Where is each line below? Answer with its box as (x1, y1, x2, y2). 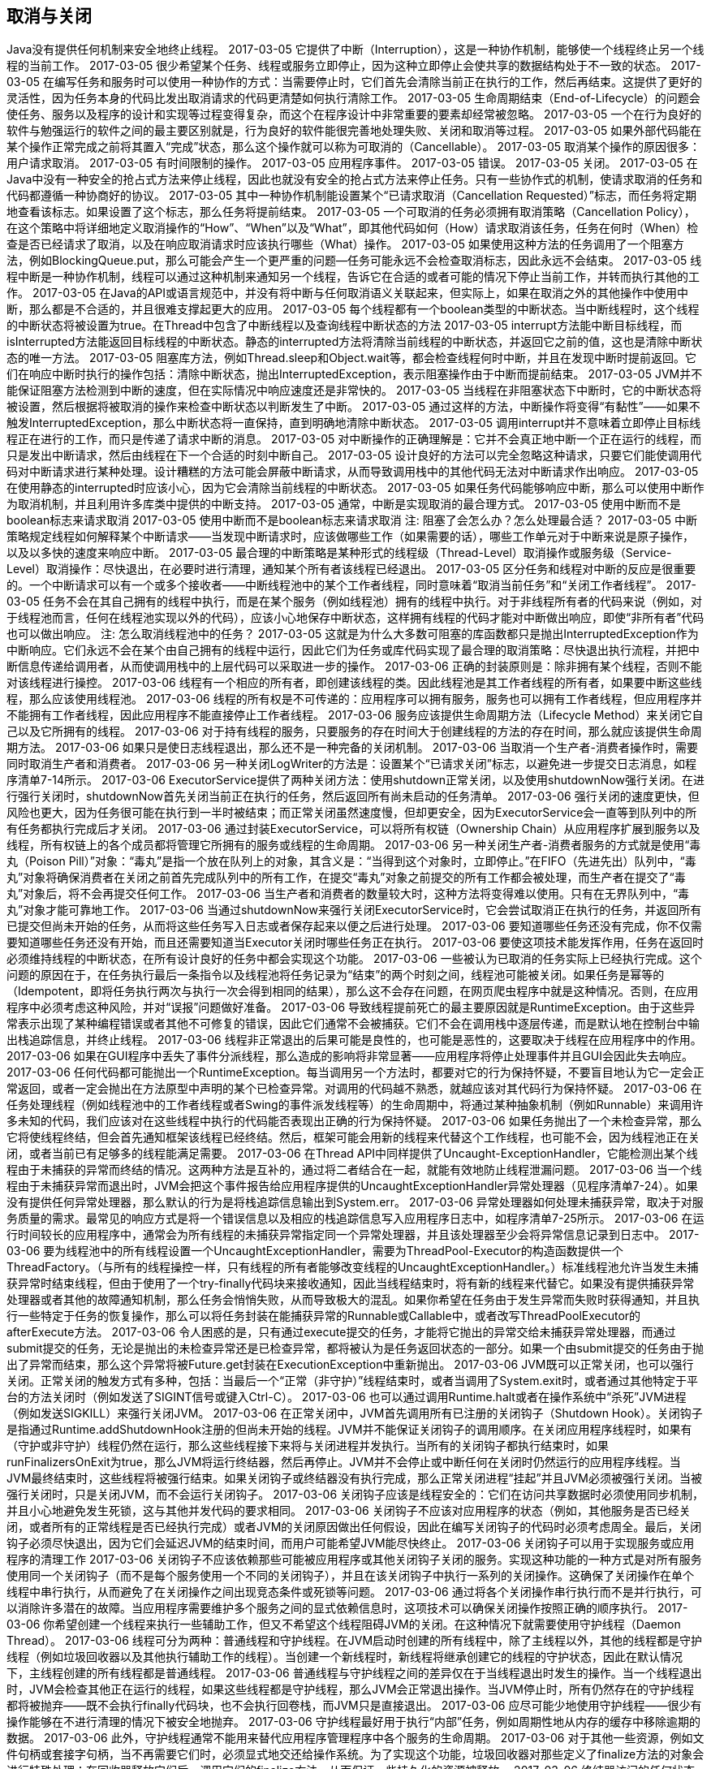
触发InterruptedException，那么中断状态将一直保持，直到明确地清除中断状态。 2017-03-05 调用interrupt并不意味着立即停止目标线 (6, 416, 701, 430)
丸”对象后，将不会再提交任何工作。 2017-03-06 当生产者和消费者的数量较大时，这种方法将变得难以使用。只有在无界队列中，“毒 (6, 887, 690, 901)
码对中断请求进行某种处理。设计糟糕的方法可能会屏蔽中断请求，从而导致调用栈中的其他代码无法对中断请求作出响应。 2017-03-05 (6, 464, 699, 479)
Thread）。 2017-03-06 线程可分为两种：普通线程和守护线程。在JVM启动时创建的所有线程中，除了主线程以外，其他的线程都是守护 (6, 1633, 703, 1648)
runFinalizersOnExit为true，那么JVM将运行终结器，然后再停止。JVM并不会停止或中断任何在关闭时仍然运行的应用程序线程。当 (6, 1455, 681, 1469)
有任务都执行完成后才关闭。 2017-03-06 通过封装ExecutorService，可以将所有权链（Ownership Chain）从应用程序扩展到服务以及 (6, 822, 700, 836)
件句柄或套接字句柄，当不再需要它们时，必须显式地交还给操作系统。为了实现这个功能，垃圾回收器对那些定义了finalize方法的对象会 (6, 1747, 705, 1762)
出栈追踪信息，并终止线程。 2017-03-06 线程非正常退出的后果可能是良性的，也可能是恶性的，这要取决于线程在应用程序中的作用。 (6, 1033, 702, 1047)
